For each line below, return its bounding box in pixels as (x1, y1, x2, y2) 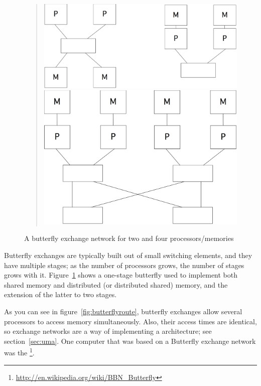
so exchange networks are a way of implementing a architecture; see (4, 326, 212, 336)
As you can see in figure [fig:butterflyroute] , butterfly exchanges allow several (4, 306, 242, 317)
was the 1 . (4, 346, 35, 358)
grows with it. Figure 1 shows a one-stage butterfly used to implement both (4, 270, 238, 280)
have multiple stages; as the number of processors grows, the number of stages (4, 260, 244, 270)
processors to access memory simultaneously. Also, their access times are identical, (4, 316, 257, 326)
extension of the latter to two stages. (4, 289, 117, 300)
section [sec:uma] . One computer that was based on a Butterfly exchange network (4, 335, 256, 346)
